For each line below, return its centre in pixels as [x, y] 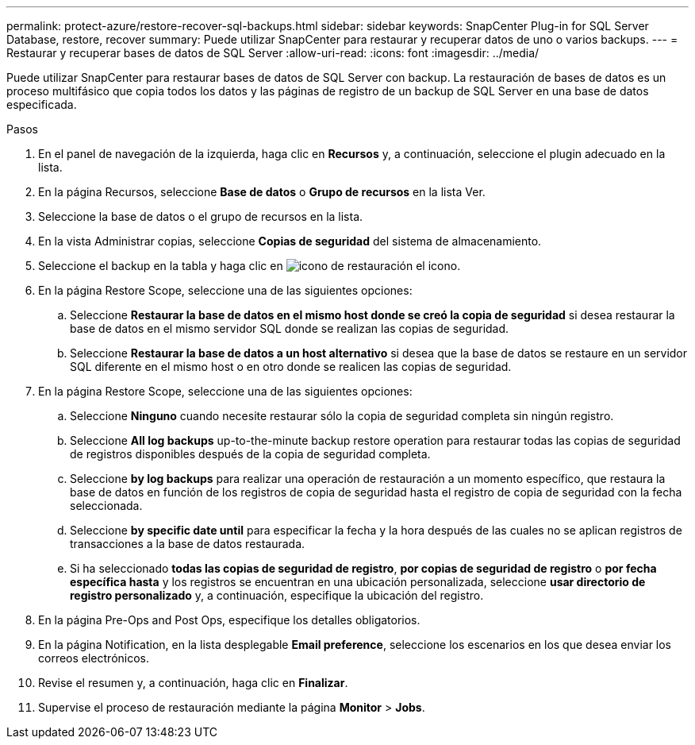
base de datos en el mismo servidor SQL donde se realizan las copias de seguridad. [290, 328]
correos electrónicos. [94, 658]
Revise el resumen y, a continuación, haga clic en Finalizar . [193, 683]
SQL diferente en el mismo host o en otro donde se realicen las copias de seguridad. [291, 367]
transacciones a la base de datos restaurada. [188, 544]
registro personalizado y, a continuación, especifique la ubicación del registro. [277, 595]
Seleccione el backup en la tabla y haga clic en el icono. [250, 266]
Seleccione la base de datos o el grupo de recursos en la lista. [201, 216]
